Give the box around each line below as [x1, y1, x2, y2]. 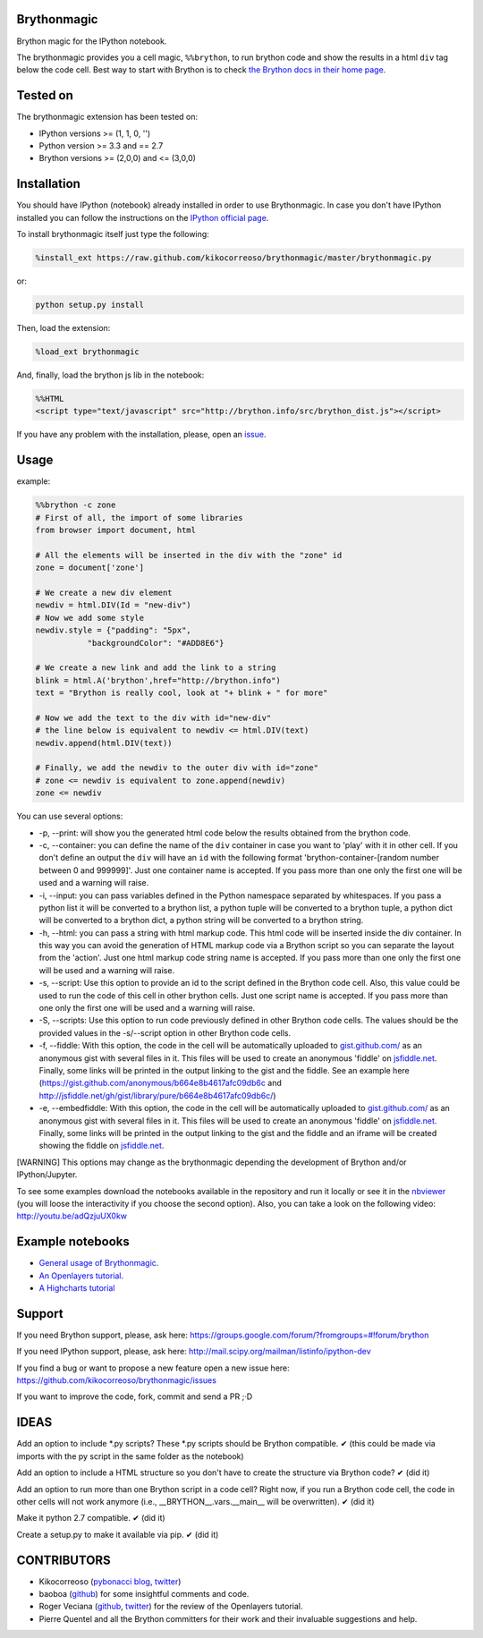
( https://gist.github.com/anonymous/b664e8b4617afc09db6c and [38, 1078, 282, 1089]
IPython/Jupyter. [16, 1169, 78, 1180]
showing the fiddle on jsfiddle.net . [38, 1141, 165, 1151]
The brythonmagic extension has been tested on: [16, 112, 199, 123]
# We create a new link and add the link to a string [35, 663, 276, 673]
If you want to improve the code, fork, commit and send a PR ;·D [16, 1391, 253, 1402]
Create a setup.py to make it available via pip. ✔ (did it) [16, 1529, 219, 1540]
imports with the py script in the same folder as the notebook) [16, 1450, 245, 1462]
